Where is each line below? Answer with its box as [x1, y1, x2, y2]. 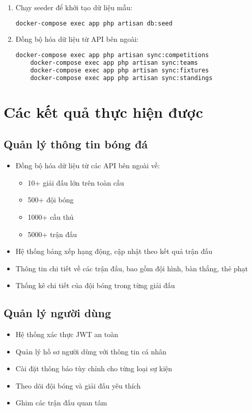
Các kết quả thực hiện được [4, 101, 203, 122]
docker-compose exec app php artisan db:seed [15, 19, 173, 27]
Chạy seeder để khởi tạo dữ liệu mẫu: [15, 2, 132, 12]
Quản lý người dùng [4, 305, 111, 321]
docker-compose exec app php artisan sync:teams [30, 59, 198, 66]
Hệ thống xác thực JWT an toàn [15, 329, 119, 340]
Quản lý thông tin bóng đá [4, 136, 148, 152]
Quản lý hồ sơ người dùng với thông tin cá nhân [15, 346, 166, 356]
